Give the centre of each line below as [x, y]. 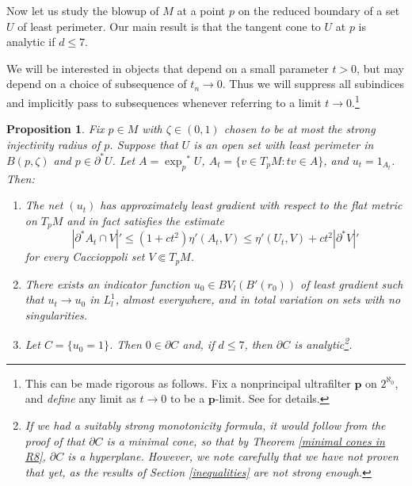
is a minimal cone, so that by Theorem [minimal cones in [246, 440]
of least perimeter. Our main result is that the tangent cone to [169, 26]
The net [44, 205]
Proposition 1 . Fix [55, 129]
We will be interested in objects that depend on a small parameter [168, 68]
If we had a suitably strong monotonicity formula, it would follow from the [205, 425]
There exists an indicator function [107, 283]
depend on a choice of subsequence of [97, 84]
